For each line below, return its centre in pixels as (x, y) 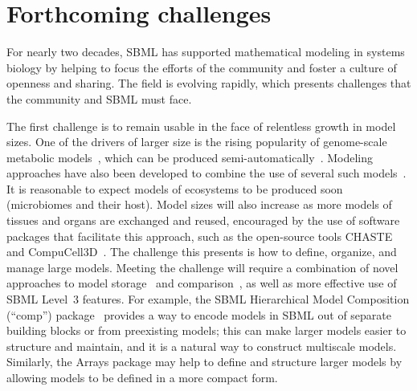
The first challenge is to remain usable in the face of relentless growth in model (201, 126)
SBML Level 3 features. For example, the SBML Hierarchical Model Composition (208, 299)
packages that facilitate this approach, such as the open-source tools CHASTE (200, 236)
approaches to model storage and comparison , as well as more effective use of (202, 283)
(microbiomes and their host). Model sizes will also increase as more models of (199, 204)
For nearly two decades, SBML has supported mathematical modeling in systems (206, 52)
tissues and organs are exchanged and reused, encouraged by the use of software (203, 220)
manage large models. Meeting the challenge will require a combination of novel (202, 267)
